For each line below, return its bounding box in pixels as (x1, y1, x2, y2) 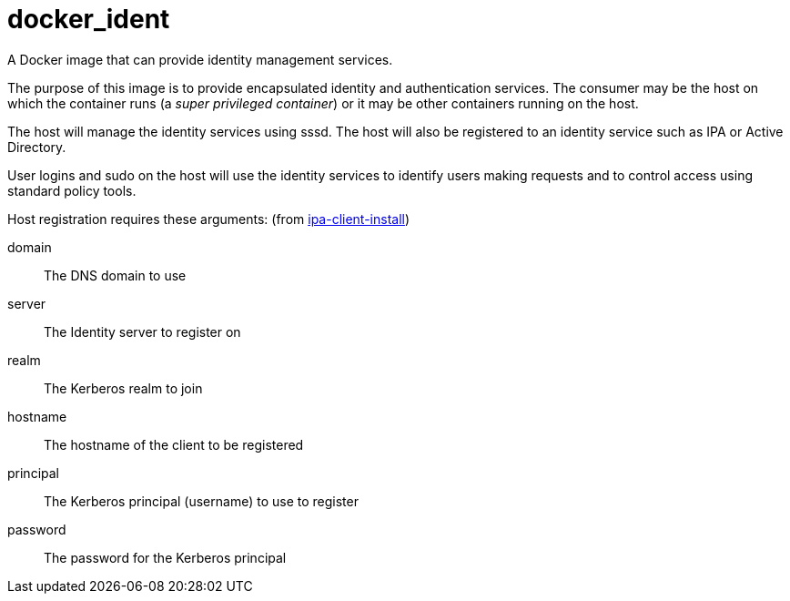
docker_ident (7, 4, 170, 35)
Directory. (7, 138, 66, 155)
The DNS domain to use (44, 267, 187, 283)
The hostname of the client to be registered (44, 436, 304, 453)
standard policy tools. (7, 182, 137, 199)
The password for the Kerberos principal (44, 549, 287, 565)
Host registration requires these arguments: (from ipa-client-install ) (7, 210, 410, 227)
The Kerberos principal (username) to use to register (44, 493, 359, 509)
